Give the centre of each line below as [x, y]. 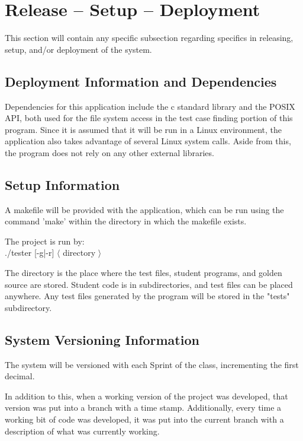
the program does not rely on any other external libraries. [109, 152]
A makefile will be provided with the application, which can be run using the [144, 209]
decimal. [20, 376]
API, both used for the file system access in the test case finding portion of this [149, 118]
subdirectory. [28, 307]
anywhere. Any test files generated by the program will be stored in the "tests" [147, 296]
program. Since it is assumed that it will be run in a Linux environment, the [144, 129]
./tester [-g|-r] [30, 253]
